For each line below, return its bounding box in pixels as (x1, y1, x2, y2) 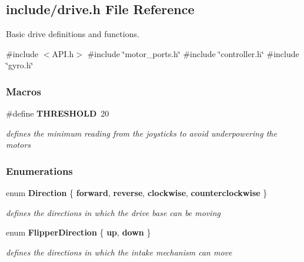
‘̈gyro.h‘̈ (6, 59, 34, 71)
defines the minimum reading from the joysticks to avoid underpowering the (6, 127, 277, 139)
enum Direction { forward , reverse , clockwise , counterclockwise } (6, 187, 268, 199)
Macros (6, 84, 41, 98)
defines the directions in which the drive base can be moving (6, 206, 221, 218)
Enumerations (6, 163, 73, 178)
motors (6, 138, 31, 151)
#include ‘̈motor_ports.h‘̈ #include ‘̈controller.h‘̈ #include (87, 47, 299, 59)
